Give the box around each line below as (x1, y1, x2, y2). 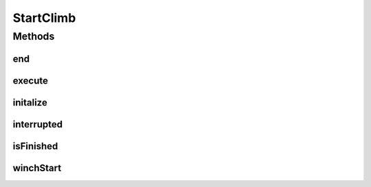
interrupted (12, 119, 63, 130)
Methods (12, 30, 55, 42)
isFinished (12, 140, 58, 152)
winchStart (12, 162, 62, 174)
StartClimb (12, 10, 76, 25)
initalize (12, 97, 47, 108)
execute (12, 75, 48, 86)
